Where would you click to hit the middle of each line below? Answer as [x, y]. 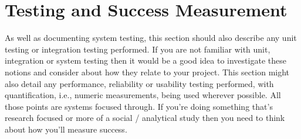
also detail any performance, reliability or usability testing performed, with [139, 83]
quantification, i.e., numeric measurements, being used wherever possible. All [143, 95]
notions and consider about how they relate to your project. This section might [147, 72]
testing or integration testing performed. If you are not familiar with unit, [138, 49]
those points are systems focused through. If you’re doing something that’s [139, 106]
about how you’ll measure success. [66, 129]
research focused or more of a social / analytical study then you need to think [145, 118]
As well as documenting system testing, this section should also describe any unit [151, 38]
